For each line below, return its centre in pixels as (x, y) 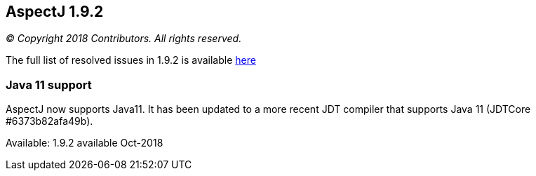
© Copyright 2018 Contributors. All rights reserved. (124, 39)
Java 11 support (49, 84)
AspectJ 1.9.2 (55, 12)
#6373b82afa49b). (49, 121)
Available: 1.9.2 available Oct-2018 (85, 143)
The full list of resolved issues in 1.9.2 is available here (131, 60)
